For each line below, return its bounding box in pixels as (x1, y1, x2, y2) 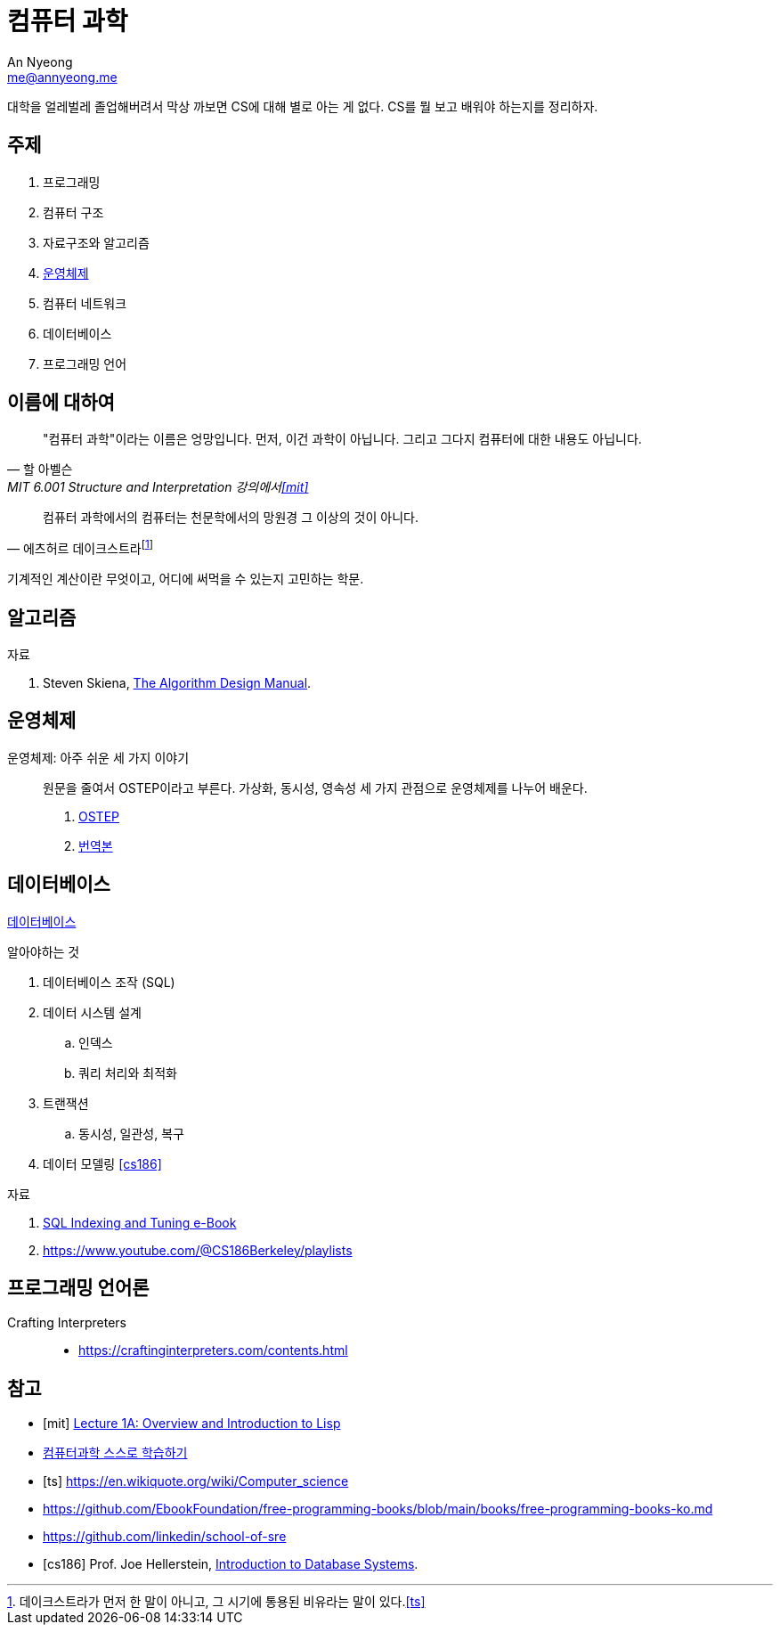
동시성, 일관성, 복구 (78, 1125, 184, 1141)
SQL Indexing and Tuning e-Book (43, 1214, 237, 1230)
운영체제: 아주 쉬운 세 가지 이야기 (7, 749, 190, 765)
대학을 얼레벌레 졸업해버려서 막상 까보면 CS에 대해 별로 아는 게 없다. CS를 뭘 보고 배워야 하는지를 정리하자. (7, 98, 598, 114)
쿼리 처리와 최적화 (78, 1065, 177, 1081)
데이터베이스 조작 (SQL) (43, 974, 175, 990)
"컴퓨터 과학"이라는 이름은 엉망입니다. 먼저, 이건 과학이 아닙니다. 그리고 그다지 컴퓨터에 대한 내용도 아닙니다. (43, 431, 642, 447)
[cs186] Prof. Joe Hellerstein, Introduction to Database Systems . (43, 1556, 418, 1572)
